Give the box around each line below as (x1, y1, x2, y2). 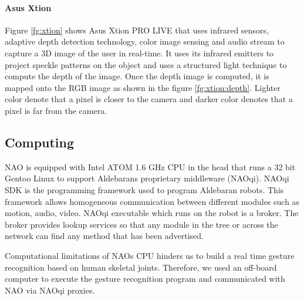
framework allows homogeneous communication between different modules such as (5, 195, 300, 207)
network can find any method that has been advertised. (5, 230, 204, 242)
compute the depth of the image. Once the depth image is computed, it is (5, 70, 269, 82)
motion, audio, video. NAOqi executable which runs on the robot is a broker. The (5, 207, 299, 219)
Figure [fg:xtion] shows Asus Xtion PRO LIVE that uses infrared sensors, (5, 23, 269, 36)
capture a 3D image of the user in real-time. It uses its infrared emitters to (5, 46, 274, 59)
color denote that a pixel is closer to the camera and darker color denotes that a (5, 93, 293, 105)
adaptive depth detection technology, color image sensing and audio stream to (5, 35, 285, 48)
